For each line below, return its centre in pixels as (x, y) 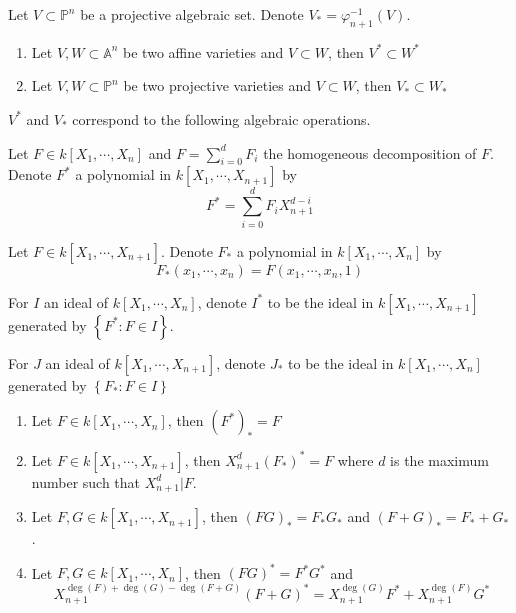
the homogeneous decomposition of (370, 152)
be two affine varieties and (203, 51)
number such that (86, 481)
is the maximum (439, 459)
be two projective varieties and (217, 85)
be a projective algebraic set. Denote (192, 14)
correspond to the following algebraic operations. (221, 118)
